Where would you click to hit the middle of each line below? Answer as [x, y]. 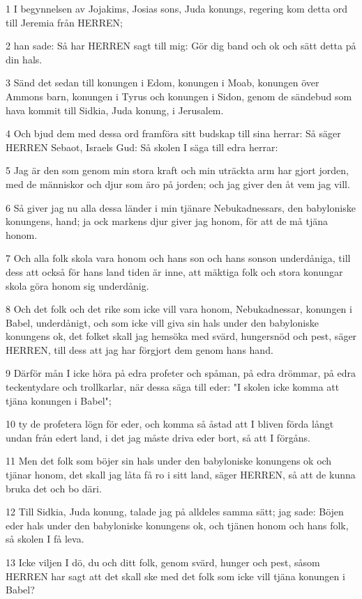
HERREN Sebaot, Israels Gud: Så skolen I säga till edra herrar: [142, 147]
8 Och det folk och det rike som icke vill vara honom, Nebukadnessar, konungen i [179, 309]
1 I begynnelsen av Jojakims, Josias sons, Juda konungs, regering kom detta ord [177, 8]
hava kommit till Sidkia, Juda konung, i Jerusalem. [115, 110]
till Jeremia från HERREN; [64, 22]
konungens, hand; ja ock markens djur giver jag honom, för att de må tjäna [167, 221]
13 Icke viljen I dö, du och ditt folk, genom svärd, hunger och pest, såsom [163, 562]
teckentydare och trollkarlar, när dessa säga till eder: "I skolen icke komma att [173, 387]
